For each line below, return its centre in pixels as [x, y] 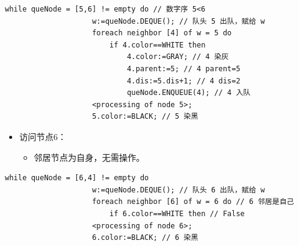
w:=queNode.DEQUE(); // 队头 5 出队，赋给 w [178, 21]
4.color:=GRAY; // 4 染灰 [178, 57]
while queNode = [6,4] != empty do [77, 178]
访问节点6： [43, 136]
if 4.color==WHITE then [157, 45]
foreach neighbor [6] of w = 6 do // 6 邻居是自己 [193, 202]
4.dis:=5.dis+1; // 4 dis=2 [184, 81]
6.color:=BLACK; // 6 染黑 [145, 238]
